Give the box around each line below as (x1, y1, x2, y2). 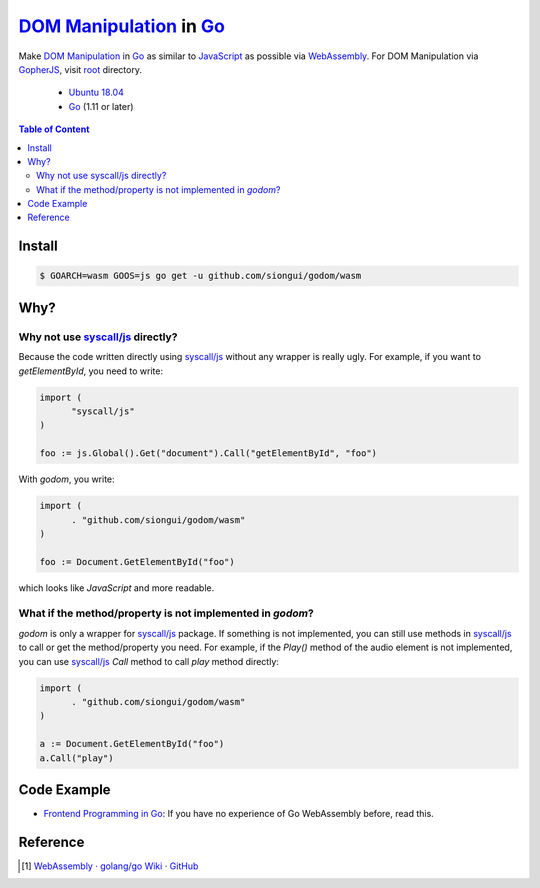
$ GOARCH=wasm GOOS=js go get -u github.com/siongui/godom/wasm (39, 270, 362, 282)
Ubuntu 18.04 (68, 86, 124, 99)
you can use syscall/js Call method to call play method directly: (18, 655, 280, 667)
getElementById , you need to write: (18, 365, 164, 377)
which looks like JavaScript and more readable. (18, 581, 215, 594)
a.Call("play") (39, 752, 114, 764)
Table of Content (18, 123, 90, 135)
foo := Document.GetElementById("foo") (39, 556, 235, 567)
